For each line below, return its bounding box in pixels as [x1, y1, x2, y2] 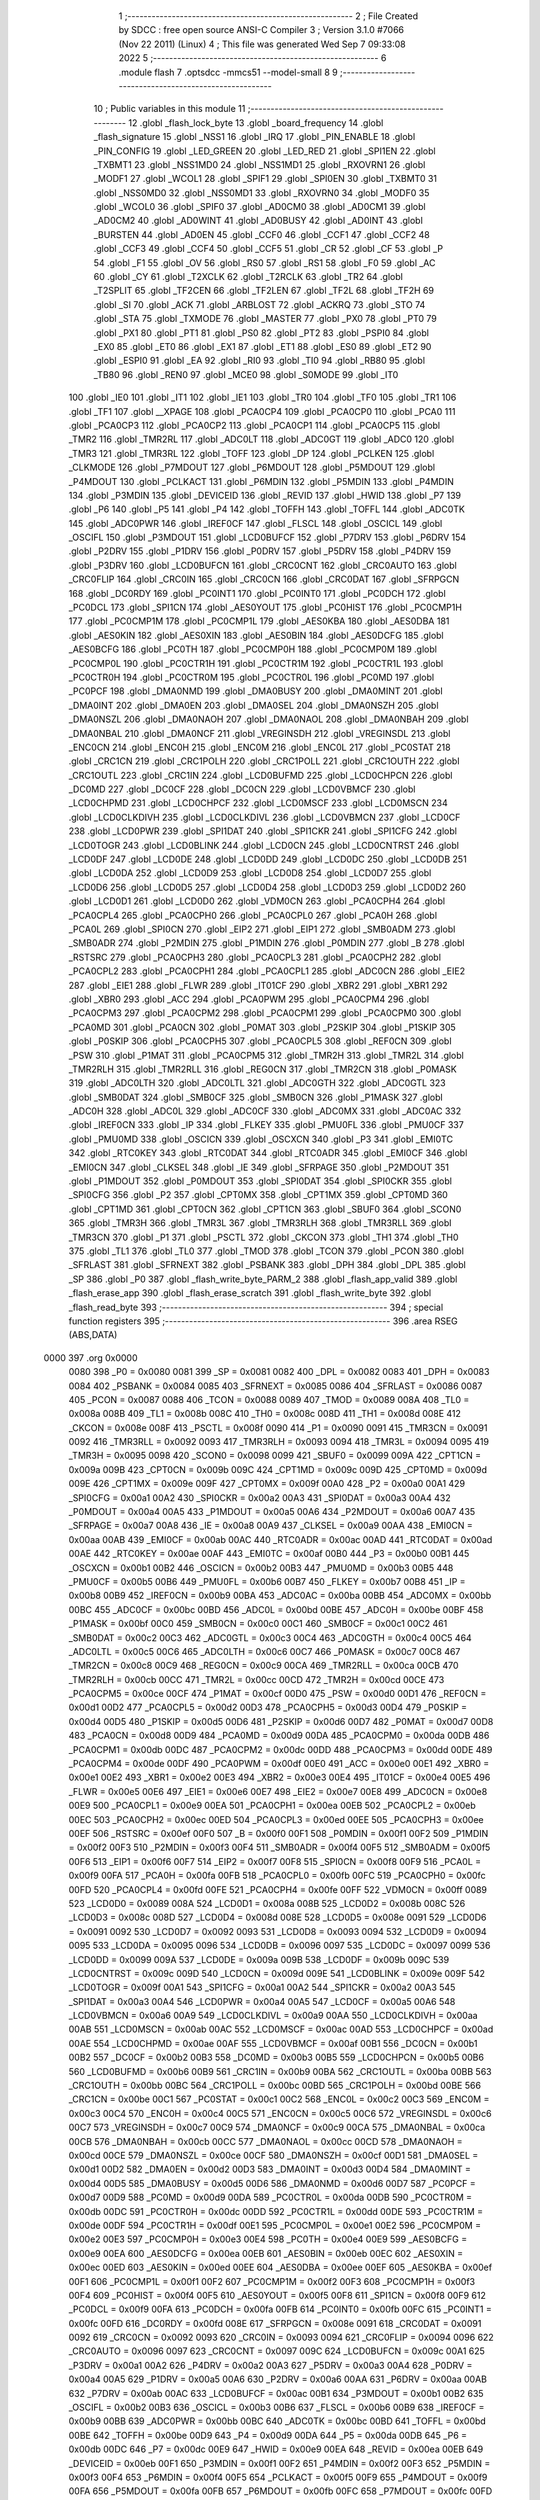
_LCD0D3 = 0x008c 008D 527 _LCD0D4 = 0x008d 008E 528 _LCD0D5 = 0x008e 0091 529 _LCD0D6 [68, 1911, 487, 1924]
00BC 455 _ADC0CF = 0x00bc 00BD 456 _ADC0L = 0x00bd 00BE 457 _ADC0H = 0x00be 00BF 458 [68, 1603, 484, 1615]
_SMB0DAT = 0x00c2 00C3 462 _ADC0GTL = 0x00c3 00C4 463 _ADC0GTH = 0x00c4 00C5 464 [68, 1631, 472, 1644]
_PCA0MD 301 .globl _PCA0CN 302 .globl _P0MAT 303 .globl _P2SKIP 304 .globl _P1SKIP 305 [68, 1021, 457, 1033]
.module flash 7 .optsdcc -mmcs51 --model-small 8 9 [118, 66, 339, 78]
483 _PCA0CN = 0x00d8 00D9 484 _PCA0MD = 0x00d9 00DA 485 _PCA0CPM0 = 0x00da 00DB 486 [68, 1730, 490, 1742]
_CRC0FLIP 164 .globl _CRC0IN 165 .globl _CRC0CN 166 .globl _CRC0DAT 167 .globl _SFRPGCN [68, 573, 460, 585]
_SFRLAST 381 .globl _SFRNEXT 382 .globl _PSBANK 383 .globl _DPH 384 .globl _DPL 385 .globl [68, 1259, 467, 1271]
